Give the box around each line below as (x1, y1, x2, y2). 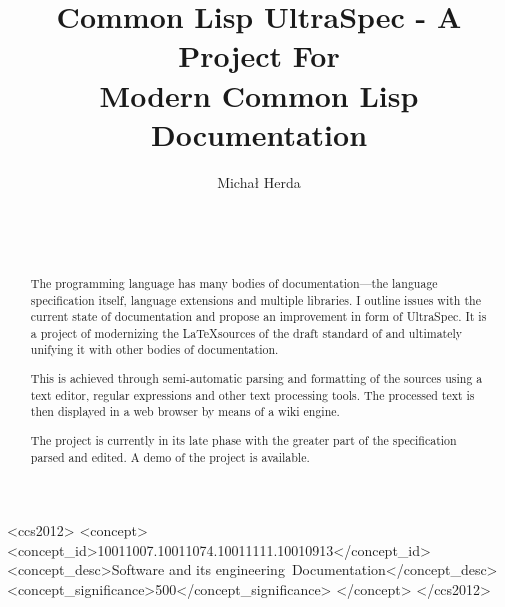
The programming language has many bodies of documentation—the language (30, 274, 438, 291)
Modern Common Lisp (99, 74, 419, 115)
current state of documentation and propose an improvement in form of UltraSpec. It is (30, 308, 487, 325)
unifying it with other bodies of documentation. (30, 341, 279, 358)
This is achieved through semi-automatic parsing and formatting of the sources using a (30, 370, 483, 387)
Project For (178, 35, 340, 76)
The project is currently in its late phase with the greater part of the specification (30, 431, 457, 448)
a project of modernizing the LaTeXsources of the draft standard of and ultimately (30, 324, 463, 341)
